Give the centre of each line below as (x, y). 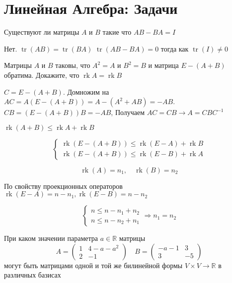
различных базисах (33, 275)
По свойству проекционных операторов (63, 186)
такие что (117, 32)
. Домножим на (86, 91)
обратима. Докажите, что (42, 75)
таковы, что (73, 65)
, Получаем (128, 112)
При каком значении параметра (51, 238)
